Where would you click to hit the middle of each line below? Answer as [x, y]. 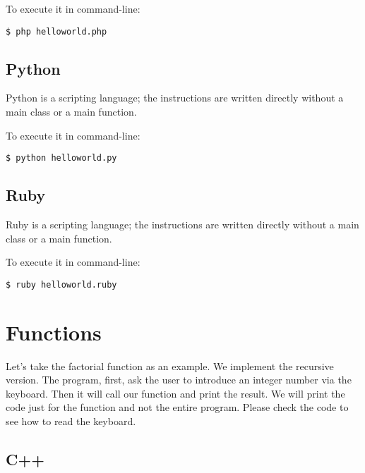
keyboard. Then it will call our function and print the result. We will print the [175, 393]
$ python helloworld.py [61, 158]
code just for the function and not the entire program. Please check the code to [177, 407]
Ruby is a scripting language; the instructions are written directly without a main [182, 225]
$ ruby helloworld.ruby [61, 284]
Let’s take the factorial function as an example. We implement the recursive [170, 365]
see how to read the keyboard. [71, 421]
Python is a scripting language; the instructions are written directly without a [175, 98]
